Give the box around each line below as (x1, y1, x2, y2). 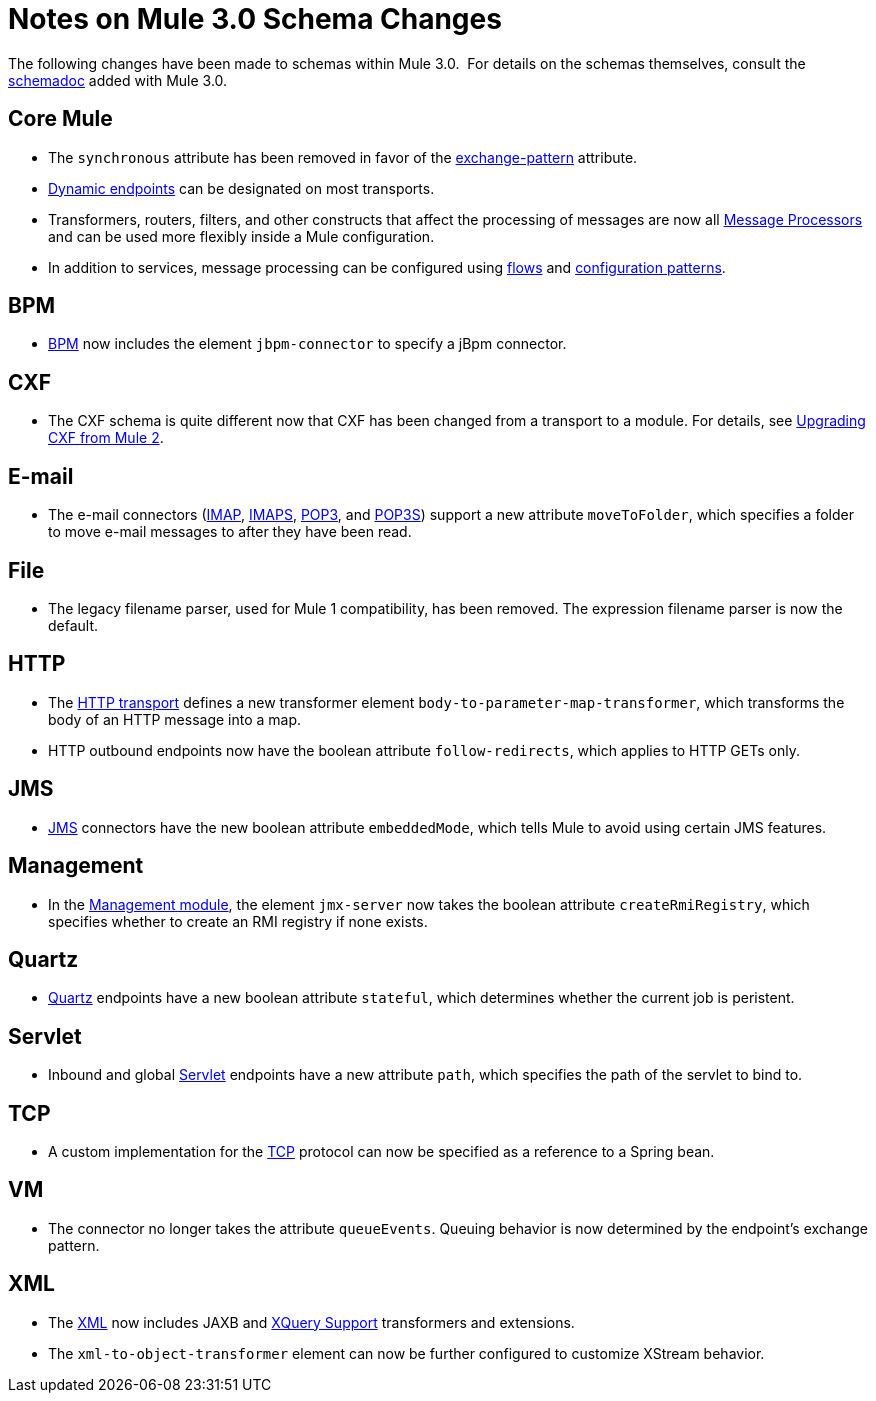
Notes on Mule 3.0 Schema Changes (8, 2, 502, 36)
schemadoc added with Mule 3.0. (8, 71, 228, 89)
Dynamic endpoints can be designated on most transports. (48, 179, 435, 197)
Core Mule (8, 106, 113, 132)
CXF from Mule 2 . (48, 429, 164, 447)
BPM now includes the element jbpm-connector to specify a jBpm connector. (48, 335, 567, 353)
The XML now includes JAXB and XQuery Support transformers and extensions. (48, 1313, 575, 1331)
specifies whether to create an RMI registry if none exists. (48, 912, 428, 930)
